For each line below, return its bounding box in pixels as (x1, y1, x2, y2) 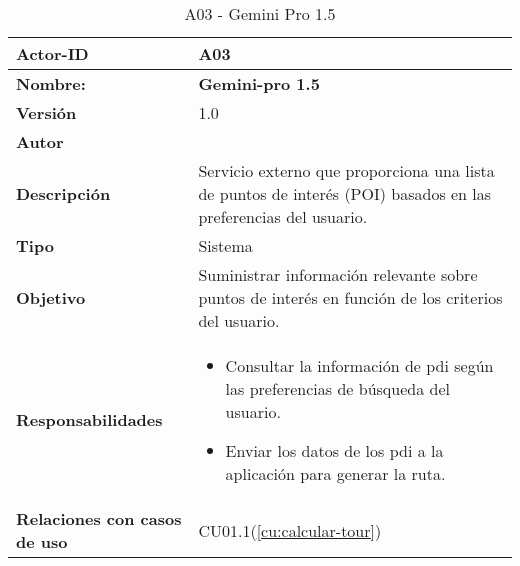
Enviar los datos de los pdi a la (225, 439, 444, 462)
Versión (16, 101, 77, 124)
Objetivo (16, 286, 86, 309)
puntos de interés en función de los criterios (198, 286, 503, 309)
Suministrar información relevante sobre (198, 263, 478, 286)
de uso (16, 530, 68, 553)
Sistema (198, 234, 253, 257)
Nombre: (16, 72, 86, 95)
